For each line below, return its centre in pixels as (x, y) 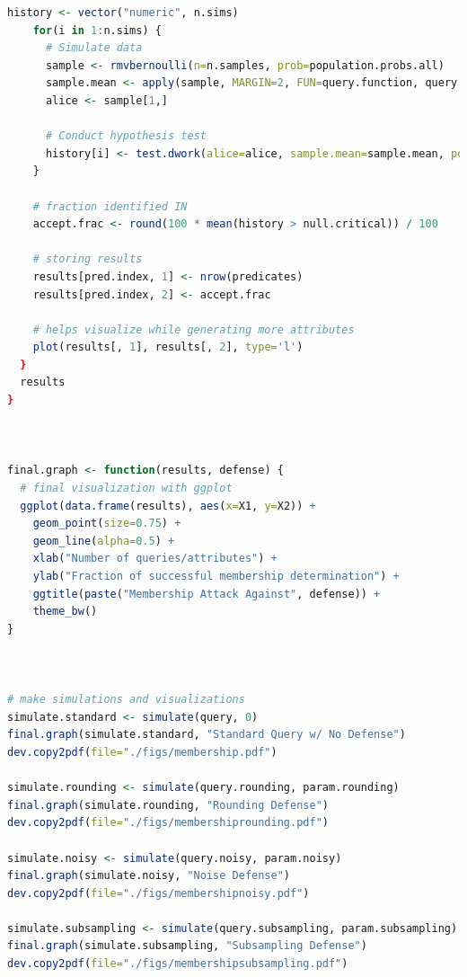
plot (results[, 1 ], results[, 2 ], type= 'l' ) (168, 347)
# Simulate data (94, 48)
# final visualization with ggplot (126, 488)
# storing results (88, 259)
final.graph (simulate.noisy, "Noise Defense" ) (149, 876)
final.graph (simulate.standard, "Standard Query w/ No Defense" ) (207, 735)
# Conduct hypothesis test (126, 136)
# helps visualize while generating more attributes (194, 329)
